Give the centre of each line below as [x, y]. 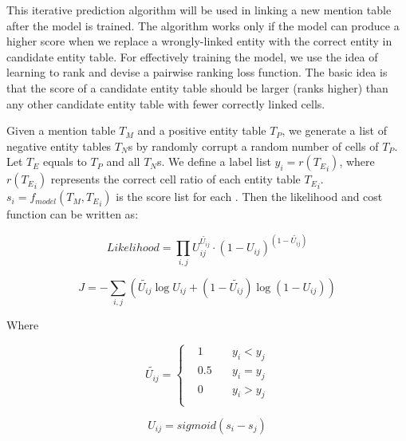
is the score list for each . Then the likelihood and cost [249, 197]
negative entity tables [59, 146]
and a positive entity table [202, 130]
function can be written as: [73, 214]
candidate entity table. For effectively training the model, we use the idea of [192, 56]
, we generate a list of [334, 130]
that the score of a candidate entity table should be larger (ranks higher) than [197, 87]
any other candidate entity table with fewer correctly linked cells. [166, 103]
